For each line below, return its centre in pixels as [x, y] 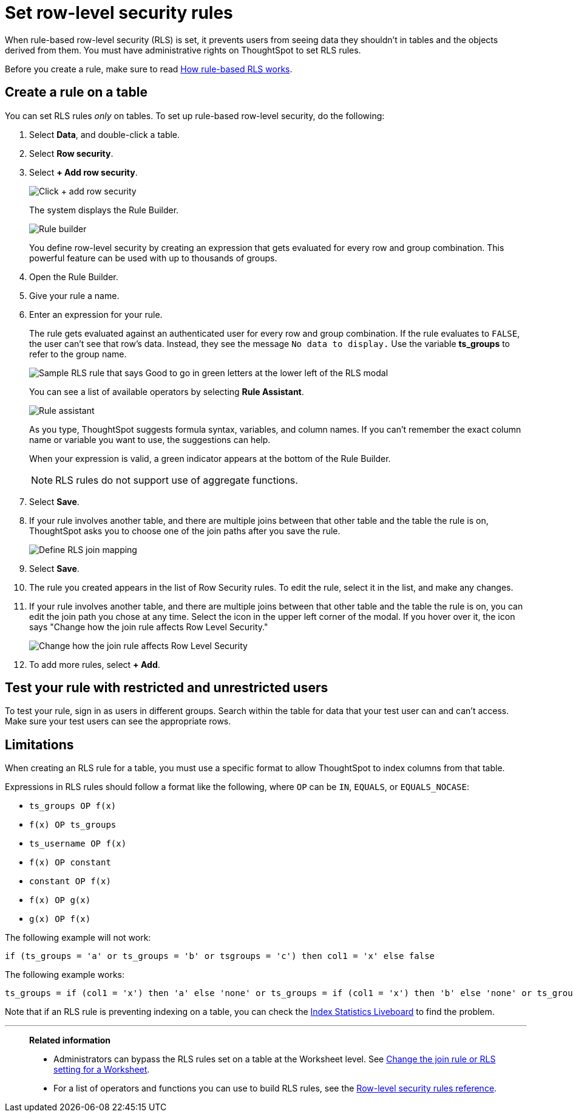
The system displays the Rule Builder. [104, 210]
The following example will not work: [78, 938]
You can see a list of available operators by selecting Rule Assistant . [167, 391]
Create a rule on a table [76, 92]
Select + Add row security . [83, 172]
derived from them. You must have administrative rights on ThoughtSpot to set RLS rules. [183, 50]
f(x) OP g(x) [60, 900]
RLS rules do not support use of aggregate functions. [177, 480]
